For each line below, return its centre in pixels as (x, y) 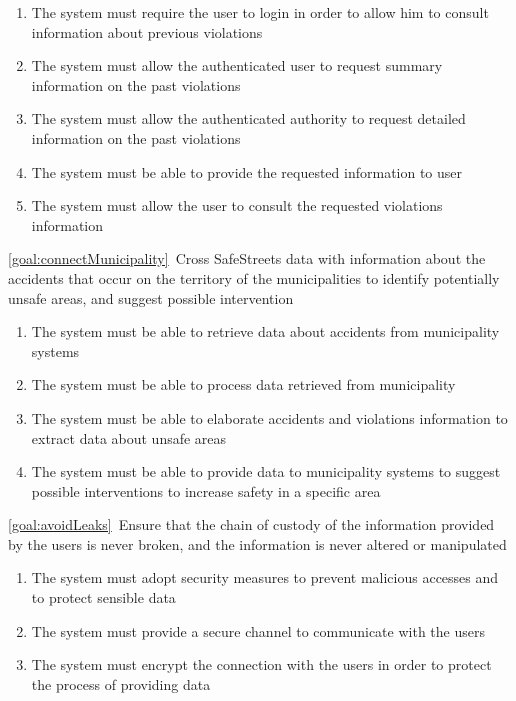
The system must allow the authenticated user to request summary (237, 65)
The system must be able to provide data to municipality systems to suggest (266, 471)
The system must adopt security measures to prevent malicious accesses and (265, 577)
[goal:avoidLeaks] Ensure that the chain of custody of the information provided (251, 524)
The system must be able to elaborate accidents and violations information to (269, 417)
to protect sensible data (103, 597)
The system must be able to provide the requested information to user (247, 171)
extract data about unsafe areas (129, 437)
